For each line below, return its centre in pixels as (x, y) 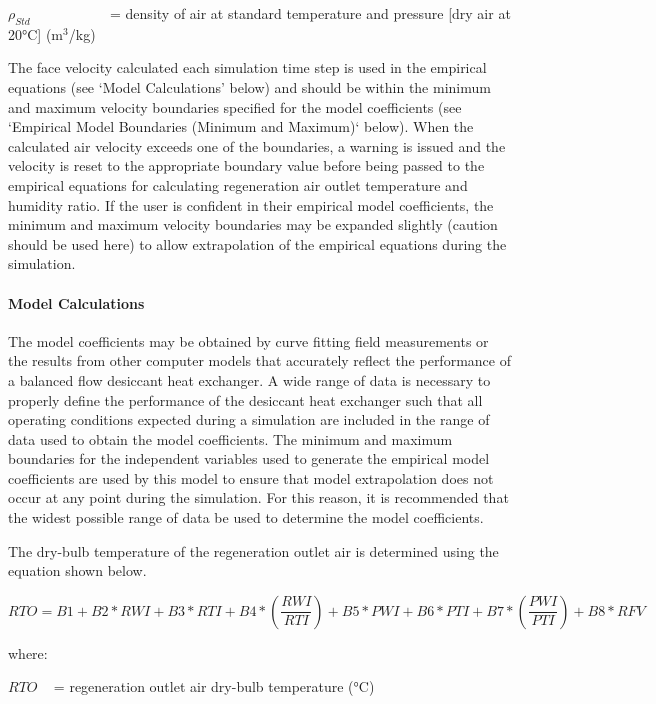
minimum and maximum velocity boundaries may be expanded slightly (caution (253, 224)
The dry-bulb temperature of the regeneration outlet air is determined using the (253, 550)
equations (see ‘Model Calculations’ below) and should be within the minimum (249, 86)
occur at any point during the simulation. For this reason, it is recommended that (258, 497)
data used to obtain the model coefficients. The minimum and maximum (230, 438)
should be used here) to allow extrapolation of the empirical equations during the (257, 243)
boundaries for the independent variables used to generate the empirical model (249, 458)
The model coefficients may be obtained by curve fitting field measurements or (248, 340)
